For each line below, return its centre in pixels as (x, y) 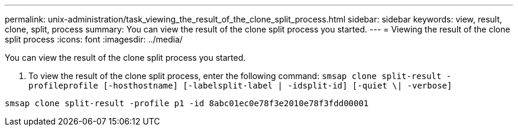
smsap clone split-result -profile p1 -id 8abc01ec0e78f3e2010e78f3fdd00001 (187, 103)
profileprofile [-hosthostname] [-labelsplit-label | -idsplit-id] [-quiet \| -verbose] (240, 86)
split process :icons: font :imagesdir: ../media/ (94, 39)
